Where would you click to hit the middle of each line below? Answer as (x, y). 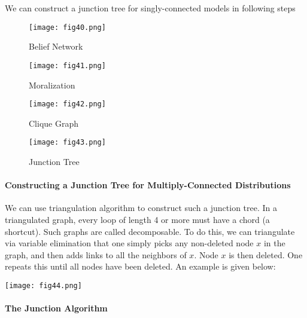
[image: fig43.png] (67, 143)
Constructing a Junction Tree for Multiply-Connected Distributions (148, 185)
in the (274, 243)
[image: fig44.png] (43, 285)
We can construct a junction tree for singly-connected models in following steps (150, 8)
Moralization (52, 85)
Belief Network (56, 46)
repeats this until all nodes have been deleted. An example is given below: (140, 266)
